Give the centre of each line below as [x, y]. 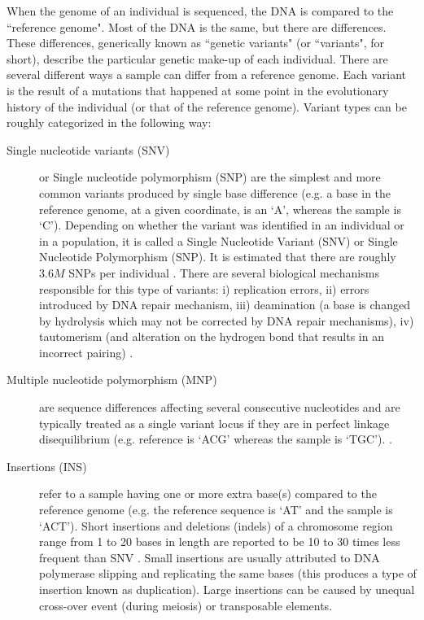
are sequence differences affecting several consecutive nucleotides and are [220, 407]
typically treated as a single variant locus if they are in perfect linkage [214, 423]
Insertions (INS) [47, 466]
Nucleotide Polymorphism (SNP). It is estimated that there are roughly [218, 257]
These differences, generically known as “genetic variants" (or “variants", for [196, 43]
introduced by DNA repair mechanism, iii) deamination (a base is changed [225, 305]
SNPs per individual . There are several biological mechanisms [224, 272]
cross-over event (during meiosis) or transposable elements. [186, 605]
